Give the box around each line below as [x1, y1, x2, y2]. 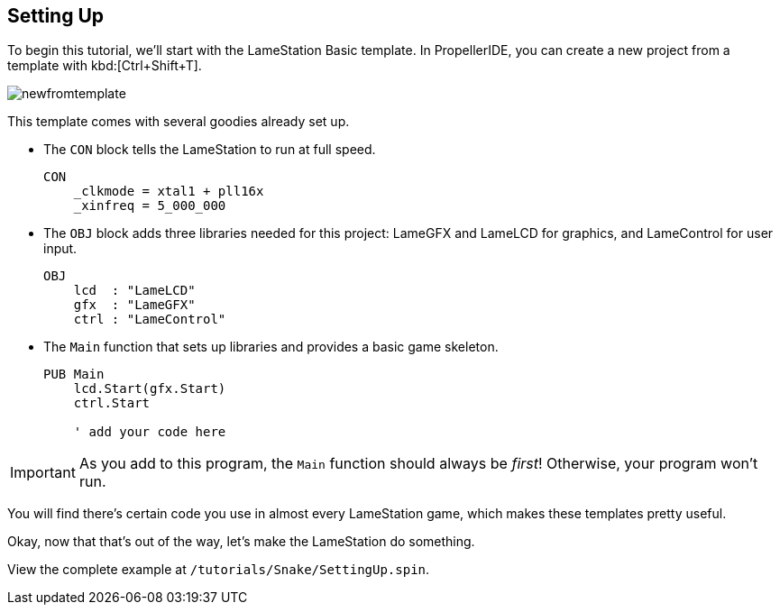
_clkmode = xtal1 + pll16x [73, 184, 264, 199]
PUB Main [43, 367, 105, 382]
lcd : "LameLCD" [73, 283, 196, 298]
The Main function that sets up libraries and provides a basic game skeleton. [43, 339, 499, 355]
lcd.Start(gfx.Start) [73, 381, 226, 397]
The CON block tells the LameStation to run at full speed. [43, 142, 376, 158]
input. [43, 241, 78, 257]
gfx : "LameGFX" [73, 297, 196, 313]
